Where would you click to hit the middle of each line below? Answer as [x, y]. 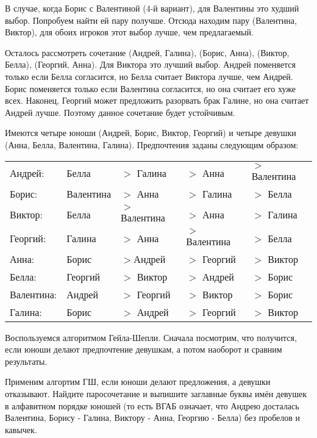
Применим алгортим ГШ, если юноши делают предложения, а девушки [138, 382]
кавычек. [21, 429]
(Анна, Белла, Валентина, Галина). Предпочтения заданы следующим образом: [152, 144]
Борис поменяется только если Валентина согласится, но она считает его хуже [150, 88]
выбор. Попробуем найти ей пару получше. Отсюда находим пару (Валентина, [151, 20]
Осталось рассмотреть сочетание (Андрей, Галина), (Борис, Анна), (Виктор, [147, 52]
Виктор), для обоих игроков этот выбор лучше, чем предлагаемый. [129, 32]
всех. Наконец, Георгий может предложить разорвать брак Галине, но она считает [157, 100]
